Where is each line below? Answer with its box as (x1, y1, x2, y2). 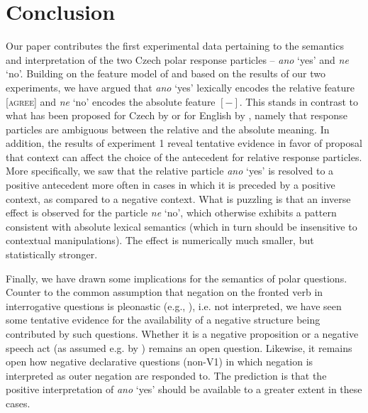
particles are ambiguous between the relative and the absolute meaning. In (6, 121, 330, 136)
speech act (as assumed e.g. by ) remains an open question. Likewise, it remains (6, 340, 352, 355)
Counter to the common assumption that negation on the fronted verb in (6, 285, 323, 299)
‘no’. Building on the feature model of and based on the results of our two (6, 66, 325, 81)
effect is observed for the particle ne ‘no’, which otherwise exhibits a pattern (6, 205, 337, 220)
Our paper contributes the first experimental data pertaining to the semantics (6, 38, 344, 53)
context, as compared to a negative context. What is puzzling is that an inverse (6, 191, 351, 206)
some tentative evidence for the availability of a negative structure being (6, 312, 320, 327)
